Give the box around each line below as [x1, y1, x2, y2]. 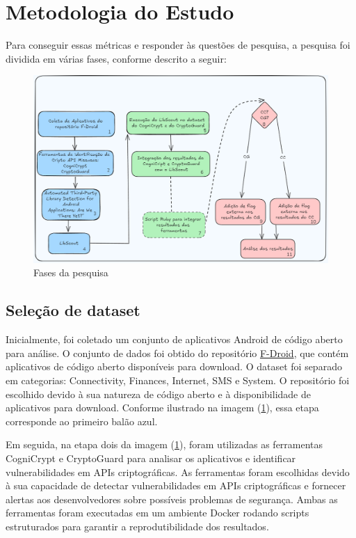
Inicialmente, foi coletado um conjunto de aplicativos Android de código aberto [6, 332, 343, 347]
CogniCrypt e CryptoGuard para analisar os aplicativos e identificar [6, 451, 296, 465]
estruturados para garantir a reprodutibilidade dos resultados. [6, 519, 269, 533]
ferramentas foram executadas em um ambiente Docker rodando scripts [6, 505, 309, 520]
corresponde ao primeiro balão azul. [6, 413, 158, 428]
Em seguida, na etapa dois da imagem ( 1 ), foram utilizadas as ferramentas [6, 437, 323, 452]
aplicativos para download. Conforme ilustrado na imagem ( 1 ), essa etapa [6, 400, 319, 415]
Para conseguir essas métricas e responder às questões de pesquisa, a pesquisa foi [6, 38, 350, 52]
